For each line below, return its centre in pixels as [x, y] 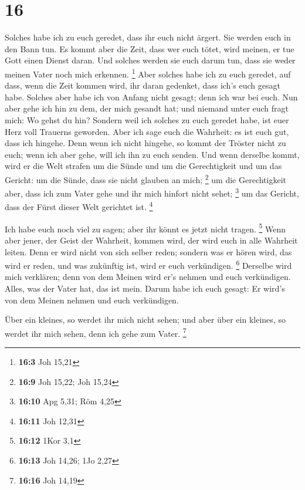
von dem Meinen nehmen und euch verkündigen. [92, 300]
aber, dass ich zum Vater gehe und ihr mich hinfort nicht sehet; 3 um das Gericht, [152, 192]
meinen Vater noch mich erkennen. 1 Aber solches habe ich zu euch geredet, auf [148, 73]
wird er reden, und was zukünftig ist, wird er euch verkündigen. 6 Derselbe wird [148, 264]
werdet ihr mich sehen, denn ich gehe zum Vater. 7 [96, 332]
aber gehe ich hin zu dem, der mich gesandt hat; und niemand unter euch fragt [147, 108]
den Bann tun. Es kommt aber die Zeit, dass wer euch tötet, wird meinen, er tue [150, 48]
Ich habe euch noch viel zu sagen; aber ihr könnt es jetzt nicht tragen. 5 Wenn [145, 228]
